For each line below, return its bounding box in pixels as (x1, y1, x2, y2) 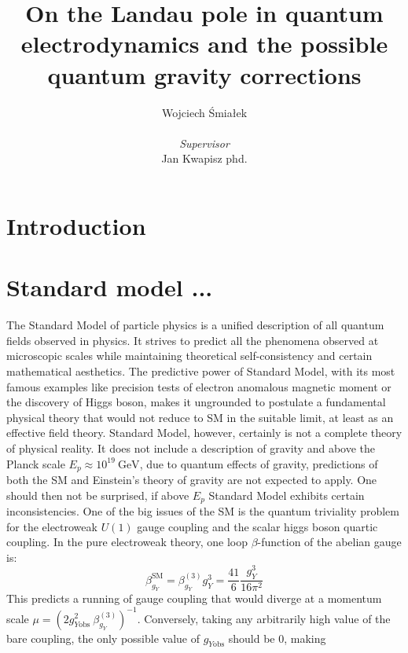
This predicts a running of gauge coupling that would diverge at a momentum (6, 590, 382, 607)
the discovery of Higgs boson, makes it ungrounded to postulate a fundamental (6, 394, 386, 410)
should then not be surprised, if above (6, 486, 189, 503)
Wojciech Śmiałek (161, 104, 248, 120)
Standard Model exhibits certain (208, 486, 365, 503)
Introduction (6, 209, 146, 241)
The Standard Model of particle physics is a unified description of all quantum (6, 317, 384, 333)
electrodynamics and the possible (20, 28, 388, 60)
